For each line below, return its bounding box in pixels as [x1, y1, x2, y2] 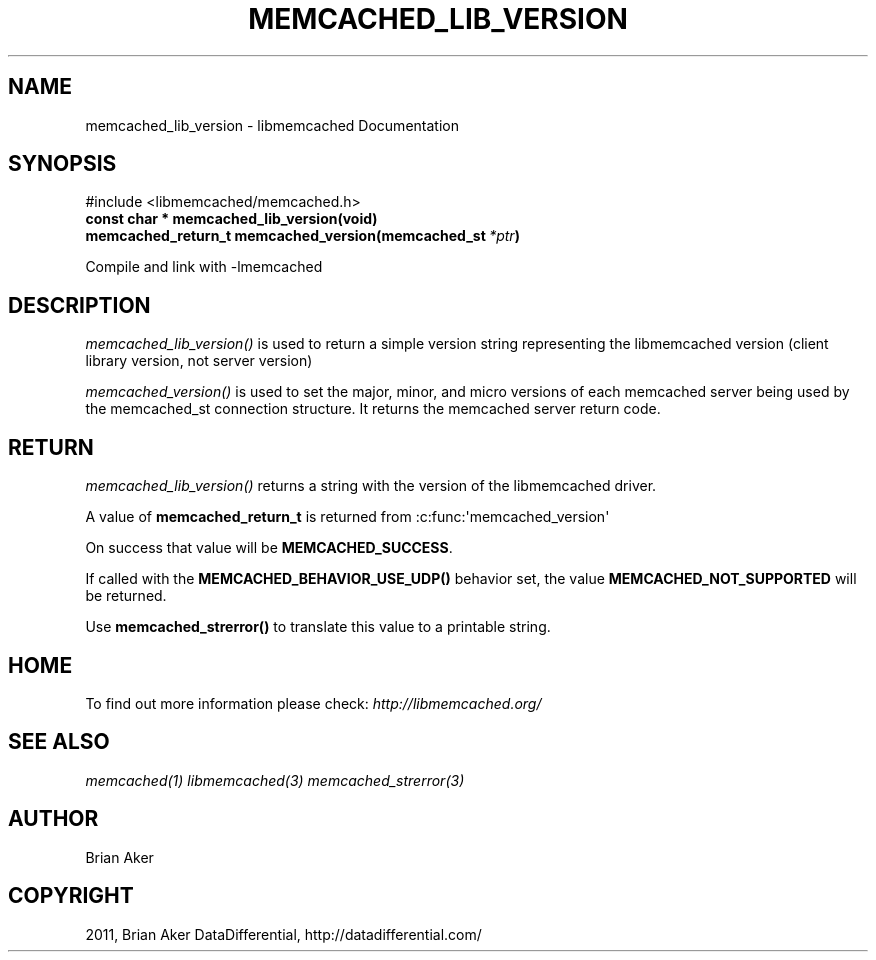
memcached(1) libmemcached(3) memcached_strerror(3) [85, 771, 465, 789]
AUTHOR [8, 806, 99, 832]
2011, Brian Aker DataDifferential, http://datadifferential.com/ [85, 925, 482, 943]
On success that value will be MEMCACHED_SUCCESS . [85, 539, 453, 557]
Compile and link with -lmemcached [85, 258, 323, 276]
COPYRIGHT [8, 883, 134, 909]
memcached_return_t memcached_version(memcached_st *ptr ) [85, 227, 520, 245]
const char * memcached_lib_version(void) [85, 210, 378, 228]
